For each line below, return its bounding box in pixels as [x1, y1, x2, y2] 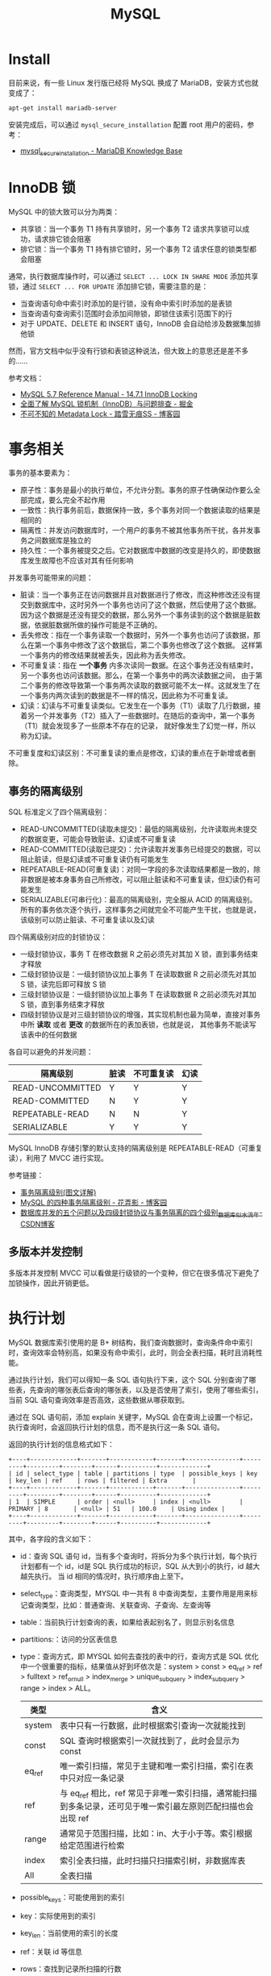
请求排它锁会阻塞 [34, 234, 91, 243]
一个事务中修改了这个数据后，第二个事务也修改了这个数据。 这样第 [41, 640, 263, 650]
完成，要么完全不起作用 [27, 495, 106, 505]
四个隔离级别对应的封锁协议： [8, 932, 107, 942]
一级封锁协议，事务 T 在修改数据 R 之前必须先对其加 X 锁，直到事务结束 [19, 949, 259, 959]
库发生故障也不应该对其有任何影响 [19, 555, 134, 565]
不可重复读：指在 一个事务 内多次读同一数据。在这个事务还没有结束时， [19, 660, 258, 670]
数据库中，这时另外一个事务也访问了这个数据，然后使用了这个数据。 [34, 600, 261, 609]
